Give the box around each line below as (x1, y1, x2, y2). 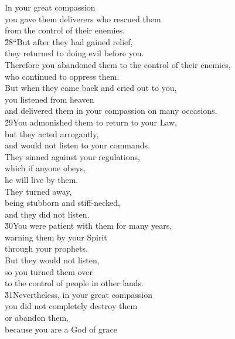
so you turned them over (5, 265, 93, 277)
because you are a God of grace (5, 323, 117, 335)
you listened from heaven (5, 93, 94, 105)
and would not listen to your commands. (5, 139, 150, 151)
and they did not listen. (5, 208, 90, 220)
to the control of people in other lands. (5, 277, 144, 289)
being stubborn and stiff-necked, (5, 196, 120, 209)
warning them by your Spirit (5, 230, 107, 243)
